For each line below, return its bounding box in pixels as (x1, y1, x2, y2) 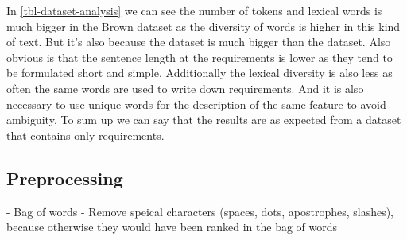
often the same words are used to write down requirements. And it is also (6, 79, 364, 96)
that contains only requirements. (6, 126, 165, 143)
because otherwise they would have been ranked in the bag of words (6, 219, 338, 235)
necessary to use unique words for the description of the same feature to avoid (6, 95, 386, 112)
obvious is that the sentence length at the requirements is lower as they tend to (6, 48, 393, 65)
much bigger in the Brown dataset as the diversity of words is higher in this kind (6, 17, 401, 34)
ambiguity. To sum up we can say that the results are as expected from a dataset (6, 111, 401, 128)
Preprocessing (6, 165, 123, 190)
